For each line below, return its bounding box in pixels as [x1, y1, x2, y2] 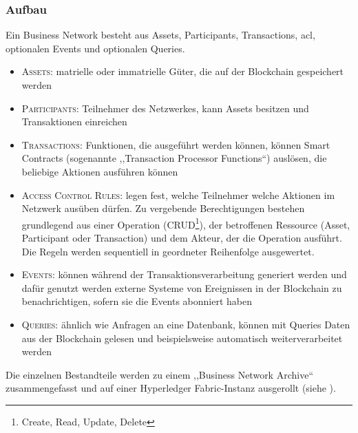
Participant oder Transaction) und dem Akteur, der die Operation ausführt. [21, 231, 342, 244]
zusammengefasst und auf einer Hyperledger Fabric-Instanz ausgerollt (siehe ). [6, 381, 336, 395]
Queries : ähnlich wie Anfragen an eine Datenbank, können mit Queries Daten [21, 317, 350, 331]
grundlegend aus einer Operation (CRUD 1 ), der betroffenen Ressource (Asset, [21, 215, 350, 231]
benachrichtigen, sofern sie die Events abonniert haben [21, 294, 253, 308]
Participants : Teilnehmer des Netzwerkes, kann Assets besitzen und [21, 101, 309, 115]
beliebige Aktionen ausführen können [21, 164, 178, 178]
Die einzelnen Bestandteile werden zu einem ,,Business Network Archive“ [6, 367, 313, 381]
